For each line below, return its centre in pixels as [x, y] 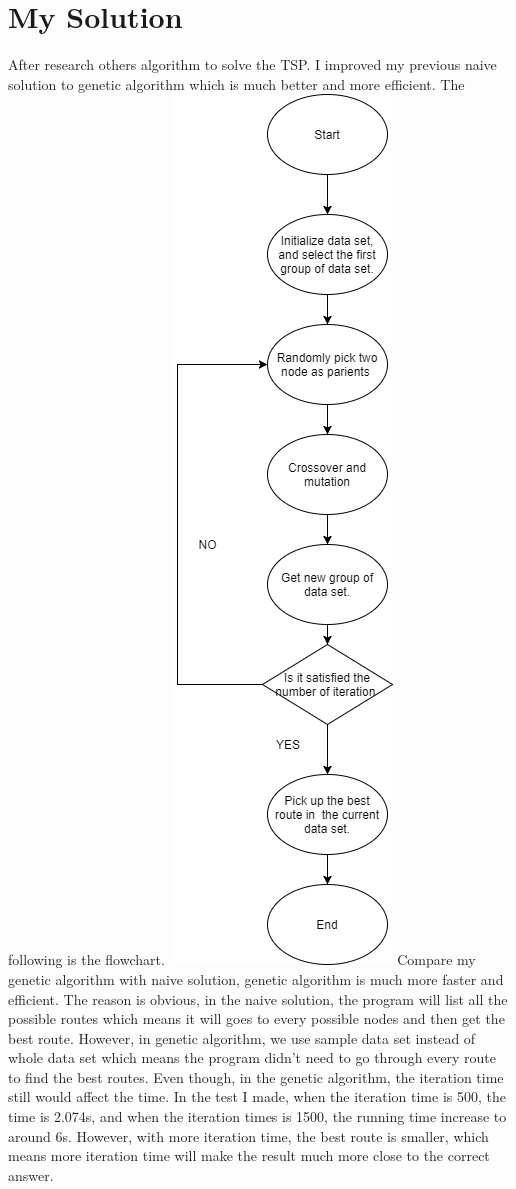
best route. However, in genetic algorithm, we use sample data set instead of [242, 1037]
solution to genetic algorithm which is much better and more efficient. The [236, 83]
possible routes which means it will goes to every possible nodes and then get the [256, 1018]
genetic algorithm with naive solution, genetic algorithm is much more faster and [256, 978]
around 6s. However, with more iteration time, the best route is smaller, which [248, 1135]
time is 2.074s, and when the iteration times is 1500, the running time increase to [257, 1116]
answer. [31, 1174]
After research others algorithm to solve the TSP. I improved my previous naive [252, 64]
